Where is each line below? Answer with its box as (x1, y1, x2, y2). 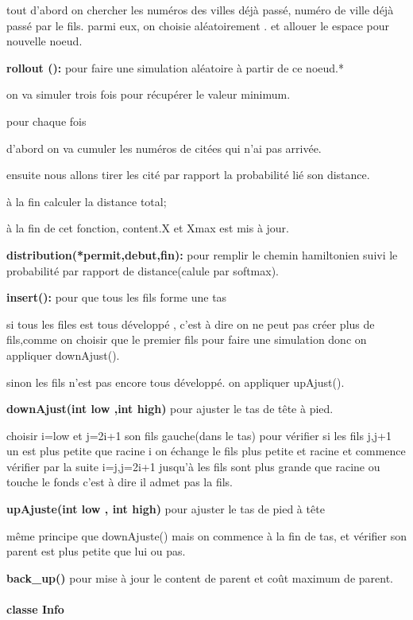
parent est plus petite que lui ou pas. (6, 543, 186, 560)
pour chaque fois (6, 112, 87, 129)
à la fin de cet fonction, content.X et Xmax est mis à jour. (6, 220, 289, 236)
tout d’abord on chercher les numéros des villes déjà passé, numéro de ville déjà (6, 2, 394, 18)
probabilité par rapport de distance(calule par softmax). (6, 262, 280, 279)
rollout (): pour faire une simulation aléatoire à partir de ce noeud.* (6, 59, 344, 76)
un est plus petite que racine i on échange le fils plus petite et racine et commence (6, 443, 406, 459)
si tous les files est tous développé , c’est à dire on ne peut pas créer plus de (6, 315, 375, 332)
